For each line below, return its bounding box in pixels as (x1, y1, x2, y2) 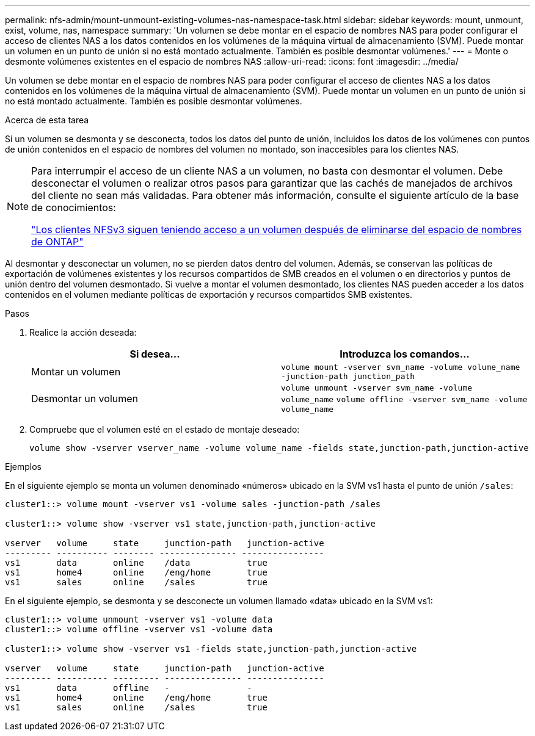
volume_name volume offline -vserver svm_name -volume (281, 395, 528, 404)
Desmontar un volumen (31, 392, 139, 405)
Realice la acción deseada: (29, 327, 137, 337)
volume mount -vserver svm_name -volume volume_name (281, 363, 520, 372)
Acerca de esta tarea (5, 115, 89, 125)
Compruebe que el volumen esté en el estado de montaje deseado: (29, 424, 300, 435)
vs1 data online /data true (5, 558, 267, 568)
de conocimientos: (31, 201, 116, 214)
